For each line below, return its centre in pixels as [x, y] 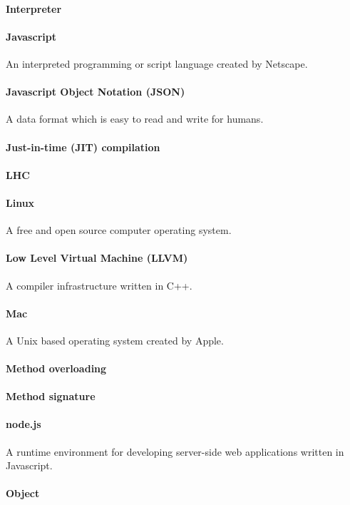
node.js [24, 424]
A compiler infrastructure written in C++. [99, 285]
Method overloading [56, 368]
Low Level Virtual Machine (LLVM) [97, 258]
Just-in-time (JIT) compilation [83, 147]
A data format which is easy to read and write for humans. [135, 119]
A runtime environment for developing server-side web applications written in [175, 451]
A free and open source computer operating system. [119, 230]
